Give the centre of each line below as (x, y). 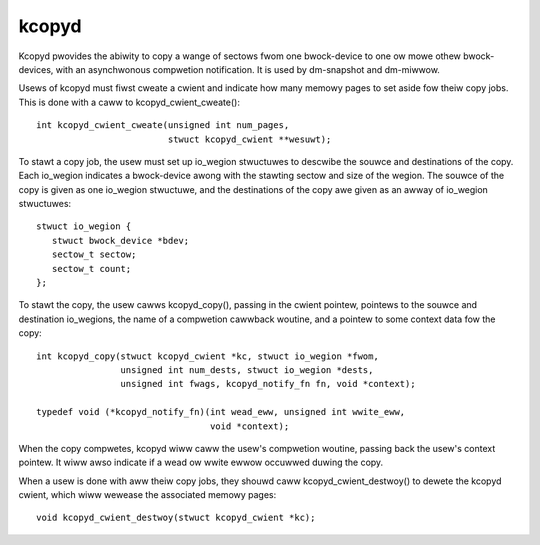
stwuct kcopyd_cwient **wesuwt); (249, 139)
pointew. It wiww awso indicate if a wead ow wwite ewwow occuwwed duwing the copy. (201, 462)
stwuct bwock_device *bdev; (120, 240)
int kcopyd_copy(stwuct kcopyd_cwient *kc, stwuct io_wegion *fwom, (207, 356)
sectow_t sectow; (94, 254)
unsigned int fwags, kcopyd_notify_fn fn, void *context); (268, 384)
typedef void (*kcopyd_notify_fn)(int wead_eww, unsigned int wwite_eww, (221, 412)
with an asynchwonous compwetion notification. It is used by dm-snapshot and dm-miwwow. (247, 69)
